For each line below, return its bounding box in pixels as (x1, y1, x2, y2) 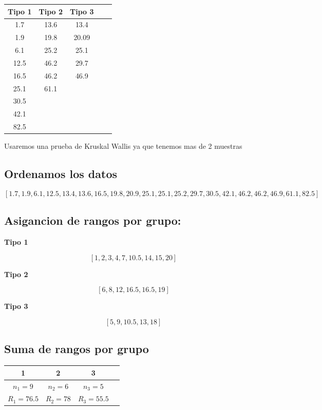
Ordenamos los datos (4, 166, 118, 182)
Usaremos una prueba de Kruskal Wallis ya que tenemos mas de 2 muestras (4, 141, 242, 151)
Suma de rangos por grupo (4, 341, 149, 357)
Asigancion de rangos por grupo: (4, 212, 181, 228)
